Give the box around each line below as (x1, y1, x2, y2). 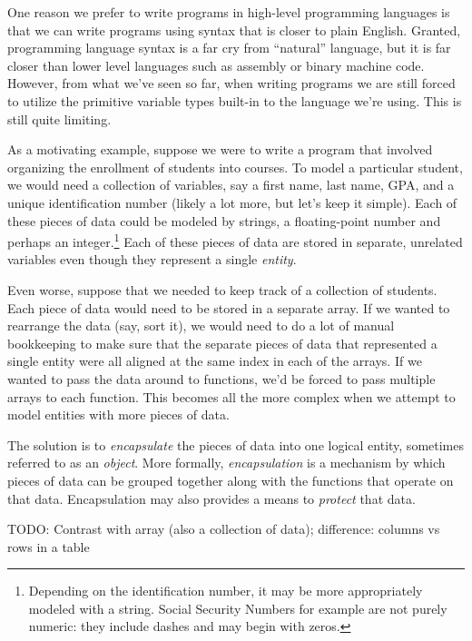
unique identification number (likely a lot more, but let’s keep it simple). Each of (7, 192, 457, 212)
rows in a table (7, 537, 90, 556)
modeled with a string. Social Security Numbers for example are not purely (28, 598, 447, 617)
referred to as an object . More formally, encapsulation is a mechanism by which (7, 453, 446, 472)
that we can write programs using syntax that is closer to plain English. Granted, (7, 20, 461, 39)
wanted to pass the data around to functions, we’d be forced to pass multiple (7, 369, 436, 388)
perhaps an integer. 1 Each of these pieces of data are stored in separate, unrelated (7, 230, 463, 251)
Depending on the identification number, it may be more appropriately (28, 581, 423, 600)
